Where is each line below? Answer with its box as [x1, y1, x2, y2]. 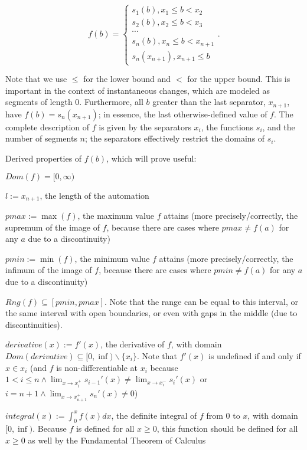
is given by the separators [99, 120, 191, 133]
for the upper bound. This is [187, 73, 290, 85]
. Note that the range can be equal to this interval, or [104, 295, 299, 307]
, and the [262, 120, 295, 133]
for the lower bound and [83, 73, 171, 85]
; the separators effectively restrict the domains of [84, 132, 265, 144]
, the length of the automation [40, 189, 149, 201]
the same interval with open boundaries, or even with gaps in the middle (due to [5, 307, 298, 319]
